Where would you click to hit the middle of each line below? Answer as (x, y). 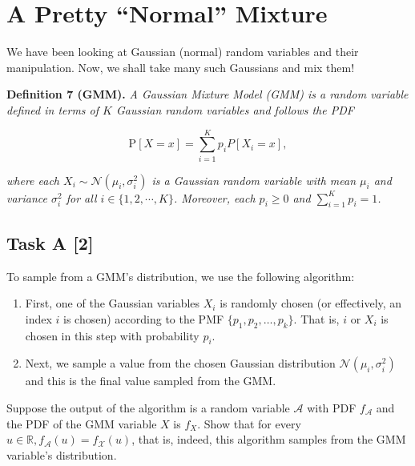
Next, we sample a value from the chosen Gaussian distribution (180, 363)
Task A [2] (50, 242)
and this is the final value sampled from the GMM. (151, 381)
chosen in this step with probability (112, 335)
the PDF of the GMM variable (82, 423)
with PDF (332, 408)
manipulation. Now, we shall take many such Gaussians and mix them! (181, 67)
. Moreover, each (214, 197)
